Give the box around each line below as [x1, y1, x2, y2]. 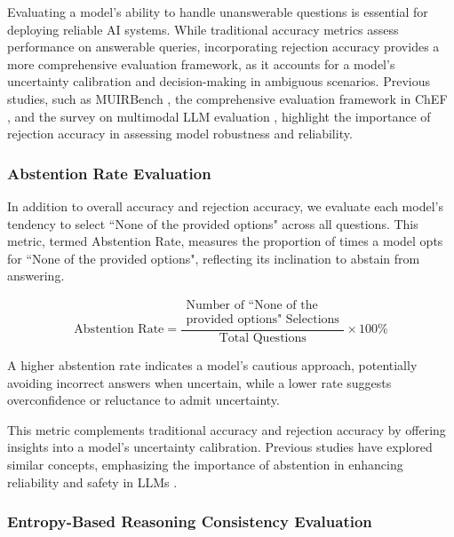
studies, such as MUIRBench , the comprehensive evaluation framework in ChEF [7, 89, 448, 107]
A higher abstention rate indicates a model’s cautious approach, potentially [7, 356, 418, 375]
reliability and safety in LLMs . [7, 472, 178, 491]
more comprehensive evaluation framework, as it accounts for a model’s [7, 54, 395, 73]
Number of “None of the [186, 298, 318, 312]
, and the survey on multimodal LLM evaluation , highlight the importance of [7, 107, 431, 125]
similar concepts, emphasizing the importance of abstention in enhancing [7, 455, 403, 473]
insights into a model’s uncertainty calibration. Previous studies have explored [7, 438, 433, 456]
